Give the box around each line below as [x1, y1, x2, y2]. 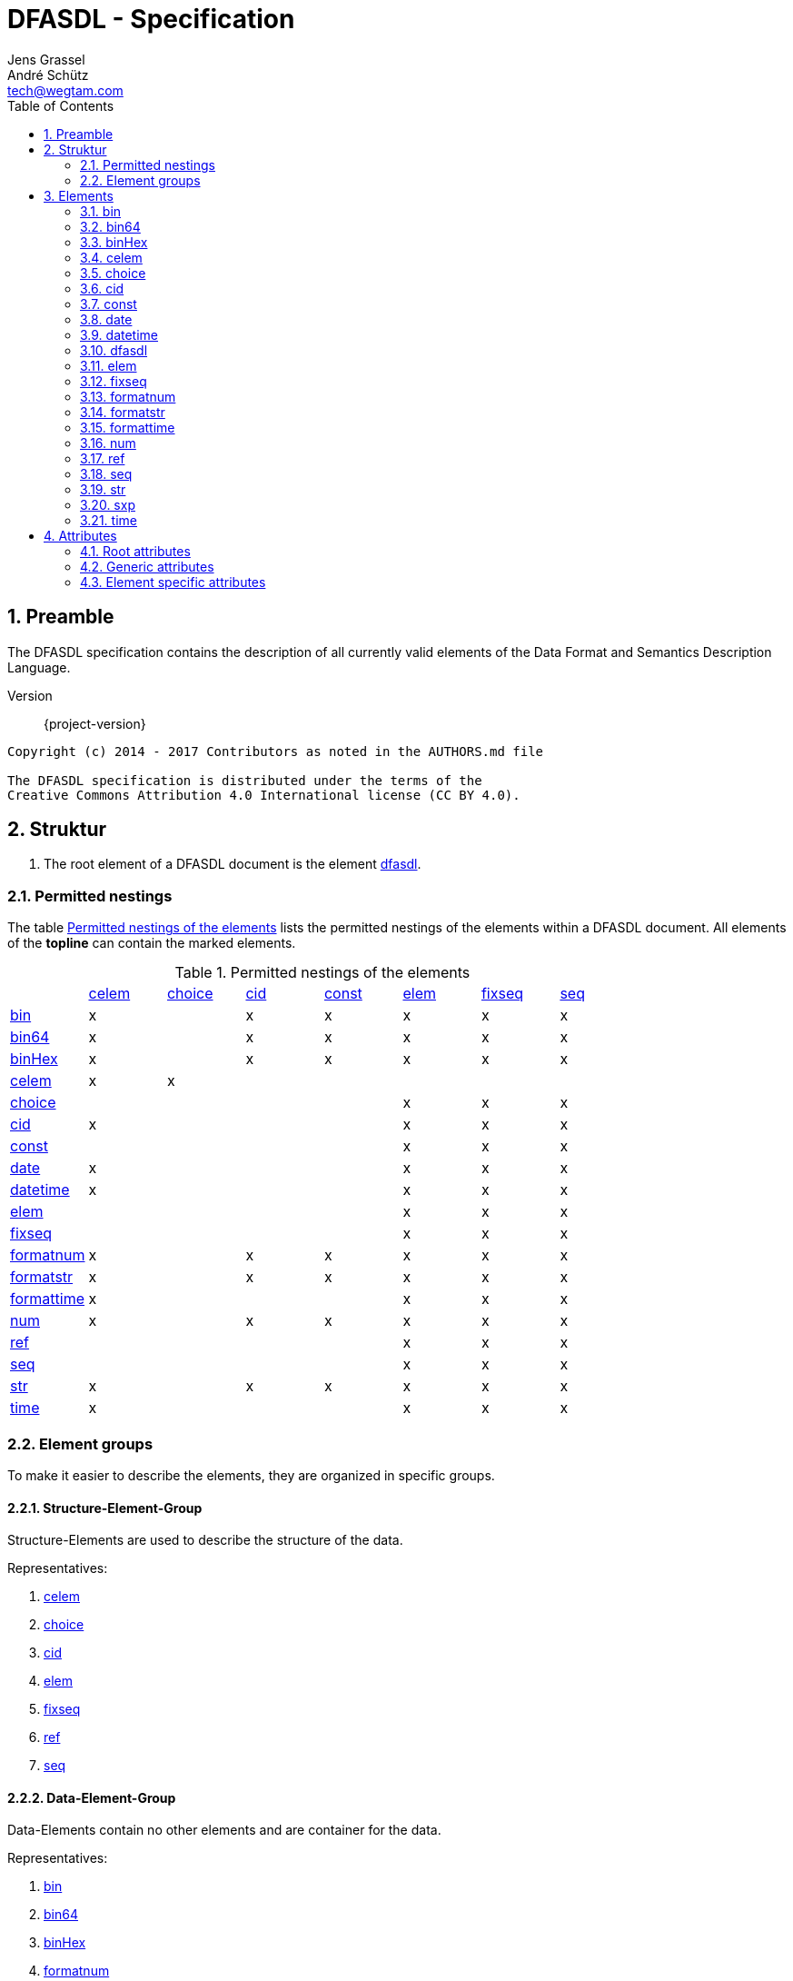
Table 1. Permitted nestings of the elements [174, 963, 471, 982]
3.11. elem [80, 357, 137, 373]
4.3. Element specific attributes [80, 573, 266, 590]
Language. [7, 659, 71, 675]
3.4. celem [80, 249, 143, 265]
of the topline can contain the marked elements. [7, 935, 296, 951]
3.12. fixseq [80, 373, 147, 389]
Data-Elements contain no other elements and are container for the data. [7, 1822, 441, 1838]
